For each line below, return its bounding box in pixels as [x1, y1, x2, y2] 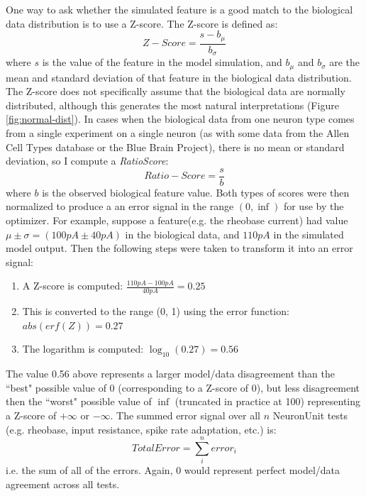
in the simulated [273, 226, 344, 241]
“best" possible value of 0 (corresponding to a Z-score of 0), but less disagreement [6, 380, 360, 395]
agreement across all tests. [6, 476, 120, 491]
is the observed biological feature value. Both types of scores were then [42, 184, 350, 199]
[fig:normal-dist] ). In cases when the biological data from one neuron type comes [6, 111, 355, 126]
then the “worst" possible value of [6, 394, 152, 409]
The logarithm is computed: [22, 341, 144, 356]
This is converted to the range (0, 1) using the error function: [22, 304, 289, 319]
